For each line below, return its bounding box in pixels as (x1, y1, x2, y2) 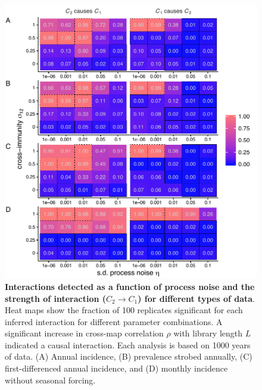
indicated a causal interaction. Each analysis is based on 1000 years (5, 338, 251, 351)
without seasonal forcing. (5, 373, 96, 386)
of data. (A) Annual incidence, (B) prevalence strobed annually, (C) (5, 350, 252, 363)
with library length (173, 327, 243, 339)
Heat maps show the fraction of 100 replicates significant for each (5, 304, 243, 316)
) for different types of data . (138, 292, 255, 304)
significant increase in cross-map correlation (5, 327, 164, 339)
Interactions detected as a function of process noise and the (5, 280, 255, 292)
